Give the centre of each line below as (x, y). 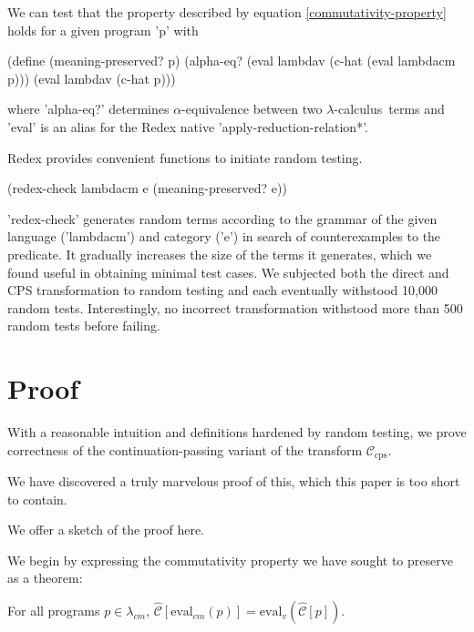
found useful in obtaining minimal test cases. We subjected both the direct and (228, 272)
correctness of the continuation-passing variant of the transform (185, 449)
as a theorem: (45, 578)
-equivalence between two (252, 109)
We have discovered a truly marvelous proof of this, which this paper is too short (234, 481)
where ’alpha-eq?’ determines (88, 109)
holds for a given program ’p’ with (103, 30)
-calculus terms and (389, 109)
